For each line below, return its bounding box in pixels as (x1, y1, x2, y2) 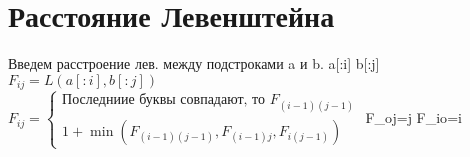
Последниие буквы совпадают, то (62, 93, 266, 108)
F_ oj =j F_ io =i (365, 107, 462, 128)
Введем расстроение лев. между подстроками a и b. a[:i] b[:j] (8, 53, 380, 74)
